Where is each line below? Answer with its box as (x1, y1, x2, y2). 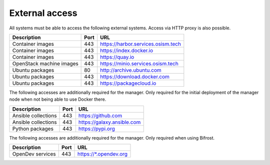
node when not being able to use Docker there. (9, 96, 106, 102)
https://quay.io (100, 53, 134, 60)
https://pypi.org (78, 125, 115, 132)
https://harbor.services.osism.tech (100, 40, 181, 47)
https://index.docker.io (100, 47, 153, 54)
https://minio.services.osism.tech (100, 60, 178, 67)
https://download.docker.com (100, 73, 170, 80)
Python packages (12, 125, 53, 132)
